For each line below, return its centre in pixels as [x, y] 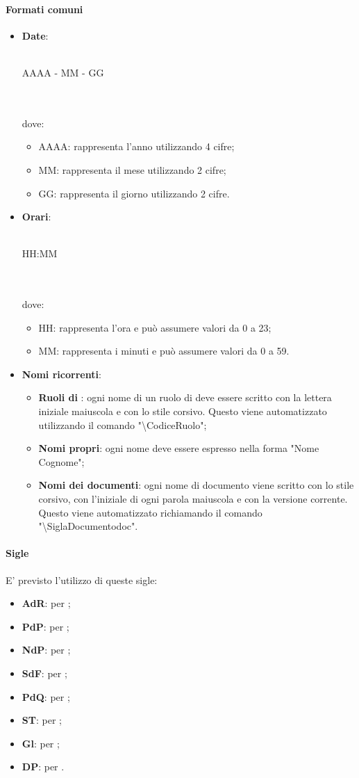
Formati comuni [44, 9]
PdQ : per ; [46, 696]
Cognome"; [61, 461]
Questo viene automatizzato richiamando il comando [150, 512]
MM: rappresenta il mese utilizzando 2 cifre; [132, 169]
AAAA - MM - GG [63, 72]
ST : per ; [42, 720]
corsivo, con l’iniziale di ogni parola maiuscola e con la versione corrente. [193, 499]
